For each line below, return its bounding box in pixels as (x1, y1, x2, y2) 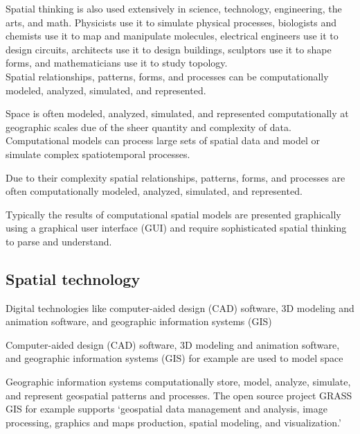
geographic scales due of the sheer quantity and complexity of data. (6, 119, 291, 134)
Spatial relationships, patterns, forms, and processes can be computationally (6, 69, 329, 83)
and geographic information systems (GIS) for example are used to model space (6, 351, 343, 365)
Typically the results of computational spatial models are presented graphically (6, 207, 341, 221)
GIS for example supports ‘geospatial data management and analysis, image (6, 401, 327, 416)
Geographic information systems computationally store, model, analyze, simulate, (6, 374, 351, 389)
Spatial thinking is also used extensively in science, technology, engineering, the (6, 1, 342, 15)
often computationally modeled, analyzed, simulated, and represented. (6, 184, 303, 198)
